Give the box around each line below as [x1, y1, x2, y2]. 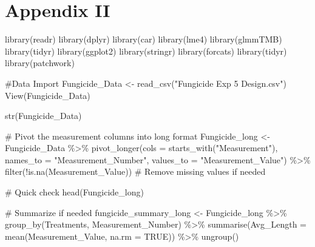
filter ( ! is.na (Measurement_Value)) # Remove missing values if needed [5, 165, 266, 178]
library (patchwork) [5, 56, 75, 69]
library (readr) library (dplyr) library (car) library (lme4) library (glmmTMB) [5, 33, 282, 46]
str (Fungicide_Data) [5, 109, 82, 122]
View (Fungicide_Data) [5, 89, 90, 101]
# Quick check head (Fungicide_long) [5, 186, 144, 198]
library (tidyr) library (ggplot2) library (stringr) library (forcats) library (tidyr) [5, 44, 287, 57]
